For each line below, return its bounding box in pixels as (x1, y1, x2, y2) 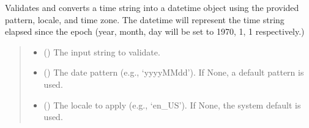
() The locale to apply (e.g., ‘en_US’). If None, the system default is (43, 98, 301, 111)
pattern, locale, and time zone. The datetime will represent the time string (5, 13, 285, 26)
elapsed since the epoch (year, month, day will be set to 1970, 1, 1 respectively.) (5, 25, 305, 38)
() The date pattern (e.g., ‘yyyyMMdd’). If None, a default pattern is (43, 66, 304, 79)
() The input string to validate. (43, 45, 160, 58)
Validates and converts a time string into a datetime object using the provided (5, 1, 299, 13)
